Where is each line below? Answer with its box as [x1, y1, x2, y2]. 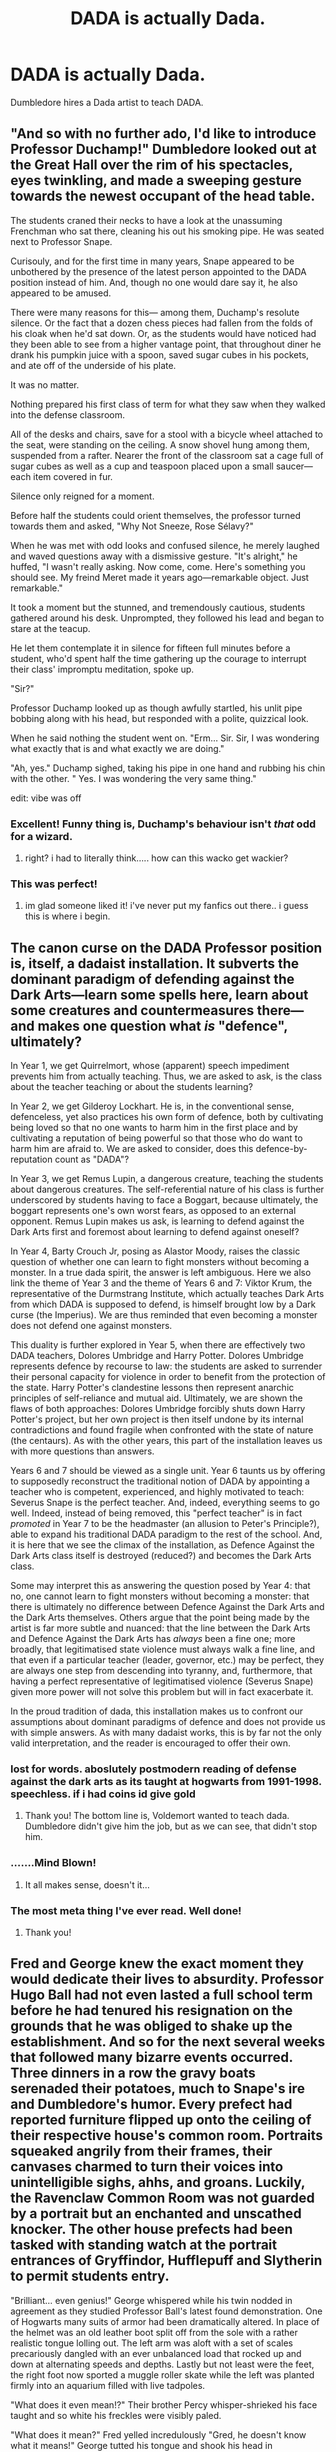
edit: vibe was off [10, 792, 82, 804]
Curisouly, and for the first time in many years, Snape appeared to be [10, 255, 295, 267]
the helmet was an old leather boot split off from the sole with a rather [10, 2326, 298, 2338]
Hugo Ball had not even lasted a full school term [10, 1987, 313, 2004]
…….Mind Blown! [10, 1856, 97, 1870]
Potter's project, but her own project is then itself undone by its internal [10, 1413, 304, 1426]
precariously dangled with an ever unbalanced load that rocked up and [10, 2347, 302, 2359]
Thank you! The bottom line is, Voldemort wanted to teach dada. [24, 1810, 290, 1822]
